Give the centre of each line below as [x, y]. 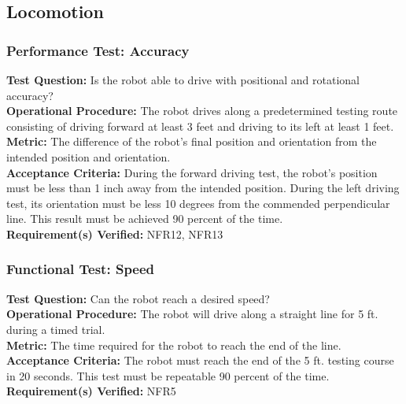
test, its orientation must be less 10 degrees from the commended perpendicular [198, 203]
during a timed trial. [56, 329]
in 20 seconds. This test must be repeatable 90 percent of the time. [168, 375]
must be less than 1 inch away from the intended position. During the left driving [203, 188]
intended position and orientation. [89, 156]
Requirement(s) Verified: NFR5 [91, 391]
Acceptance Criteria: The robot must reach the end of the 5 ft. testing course [200, 360]
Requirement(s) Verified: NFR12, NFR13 [115, 234]
